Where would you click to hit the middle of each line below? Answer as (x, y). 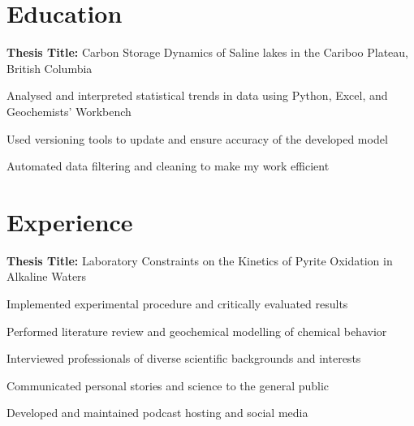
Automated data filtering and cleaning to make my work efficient (168, 166)
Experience (70, 221)
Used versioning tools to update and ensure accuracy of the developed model (197, 138)
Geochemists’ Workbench (69, 111)
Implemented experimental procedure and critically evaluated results (177, 303)
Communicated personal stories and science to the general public (168, 385)
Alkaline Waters (47, 276)
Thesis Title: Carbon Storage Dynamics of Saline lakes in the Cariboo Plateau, (207, 52)
